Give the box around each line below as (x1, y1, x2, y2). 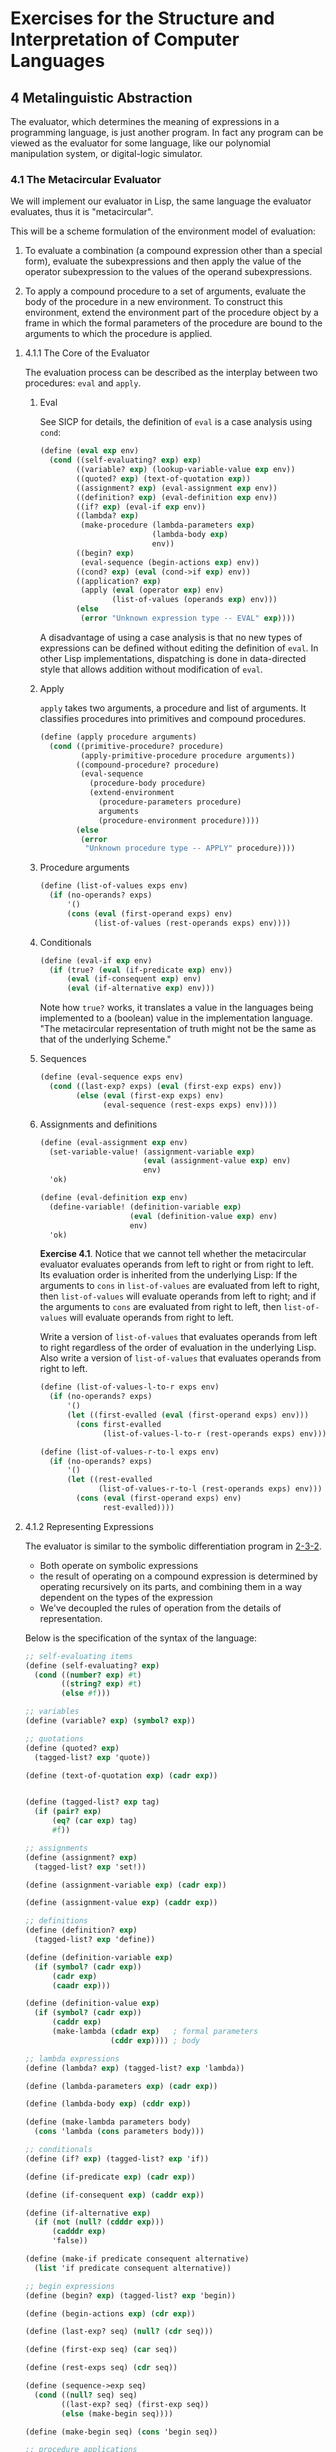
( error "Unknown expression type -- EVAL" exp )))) (80, 613, 296, 624)
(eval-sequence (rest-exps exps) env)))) (102, 1100, 278, 1110)
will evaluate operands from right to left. (69, 1312, 234, 1324)
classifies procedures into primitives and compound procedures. (39, 712, 307, 724)
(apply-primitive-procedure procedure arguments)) (80, 750, 296, 761)
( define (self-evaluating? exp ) (24, 1660, 160, 1671)
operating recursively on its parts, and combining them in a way (39, 1580, 303, 1592)
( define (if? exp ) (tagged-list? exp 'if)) (24, 2153, 210, 2164)
